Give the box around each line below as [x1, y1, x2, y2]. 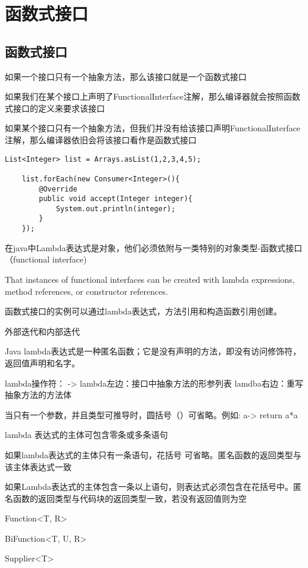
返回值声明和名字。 [5, 356, 80, 369]
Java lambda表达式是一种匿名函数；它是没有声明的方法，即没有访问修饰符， [5, 345, 301, 357]
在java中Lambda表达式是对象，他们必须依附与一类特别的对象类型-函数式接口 [5, 241, 303, 254]
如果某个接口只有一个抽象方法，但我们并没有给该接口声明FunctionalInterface [5, 122, 301, 134]
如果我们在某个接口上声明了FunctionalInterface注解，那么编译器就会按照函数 [5, 90, 301, 103]
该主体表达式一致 [5, 460, 71, 473]
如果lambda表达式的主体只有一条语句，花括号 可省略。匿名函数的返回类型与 [5, 448, 301, 461]
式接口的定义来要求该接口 [5, 101, 105, 114]
